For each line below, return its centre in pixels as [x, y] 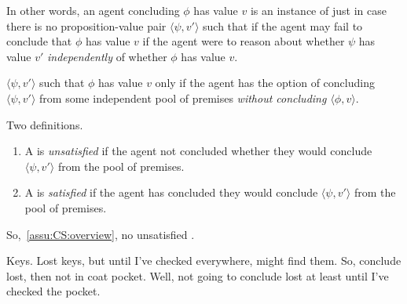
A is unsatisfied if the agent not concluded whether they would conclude [198, 151]
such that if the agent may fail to [283, 25]
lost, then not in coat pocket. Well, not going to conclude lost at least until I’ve [198, 275]
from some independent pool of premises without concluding [183, 98]
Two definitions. [45, 124]
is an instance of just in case [318, 10]
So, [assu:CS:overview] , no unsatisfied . [101, 234]
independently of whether [107, 56]
